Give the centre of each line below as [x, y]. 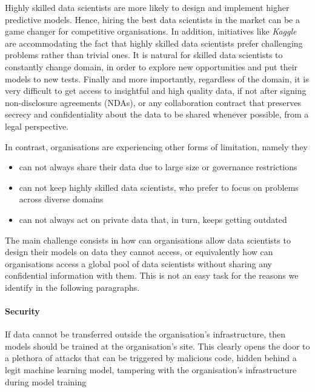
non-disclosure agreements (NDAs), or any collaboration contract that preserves [153, 102]
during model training [46, 381]
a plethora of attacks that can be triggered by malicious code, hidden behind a [151, 358]
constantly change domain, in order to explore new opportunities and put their [151, 66]
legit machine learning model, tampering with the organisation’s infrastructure [151, 370]
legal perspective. [37, 126]
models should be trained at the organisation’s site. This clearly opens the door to [157, 346]
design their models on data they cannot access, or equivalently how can [139, 252]
